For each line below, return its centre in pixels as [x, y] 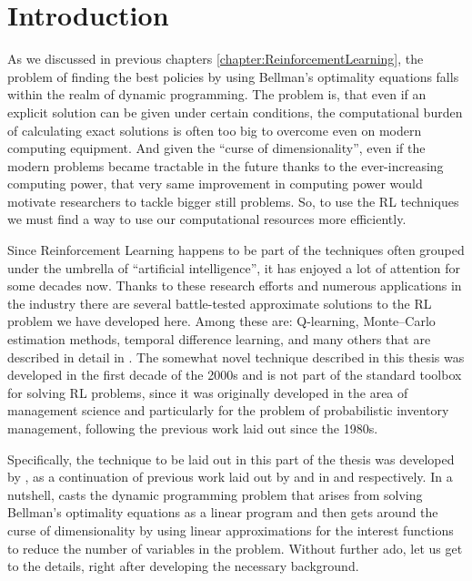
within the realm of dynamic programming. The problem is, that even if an [217, 94]
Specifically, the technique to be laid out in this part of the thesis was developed [231, 459]
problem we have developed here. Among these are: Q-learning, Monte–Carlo [221, 321]
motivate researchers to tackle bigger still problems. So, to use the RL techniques [233, 201]
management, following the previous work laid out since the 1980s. [193, 428]
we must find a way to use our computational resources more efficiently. [207, 219]
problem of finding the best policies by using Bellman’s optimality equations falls [233, 76]
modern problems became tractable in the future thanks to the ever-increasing [226, 165]
